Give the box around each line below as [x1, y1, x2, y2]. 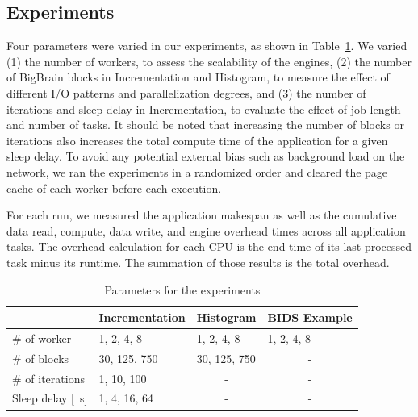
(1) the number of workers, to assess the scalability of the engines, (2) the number [6, 52, 412, 69]
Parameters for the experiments [104, 281, 261, 298]
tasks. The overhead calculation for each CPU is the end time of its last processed [6, 238, 412, 255]
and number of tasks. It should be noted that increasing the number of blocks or [6, 116, 404, 133]
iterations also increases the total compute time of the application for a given [6, 131, 388, 148]
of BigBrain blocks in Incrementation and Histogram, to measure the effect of [6, 69, 390, 85]
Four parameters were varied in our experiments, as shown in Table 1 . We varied [6, 37, 408, 54]
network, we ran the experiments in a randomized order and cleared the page [6, 163, 388, 180]
